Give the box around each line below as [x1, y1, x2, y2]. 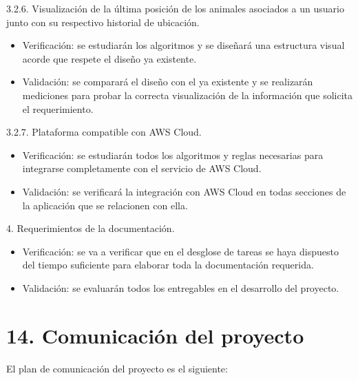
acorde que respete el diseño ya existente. [22, 51, 197, 65]
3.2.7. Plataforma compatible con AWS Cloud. [6, 125, 202, 139]
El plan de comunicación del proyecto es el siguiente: [6, 361, 228, 375]
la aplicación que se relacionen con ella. [22, 198, 188, 212]
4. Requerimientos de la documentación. [6, 221, 175, 235]
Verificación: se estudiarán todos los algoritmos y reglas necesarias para [22, 147, 324, 162]
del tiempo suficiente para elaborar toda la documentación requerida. [22, 257, 314, 272]
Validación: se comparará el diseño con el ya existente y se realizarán [22, 74, 313, 89]
